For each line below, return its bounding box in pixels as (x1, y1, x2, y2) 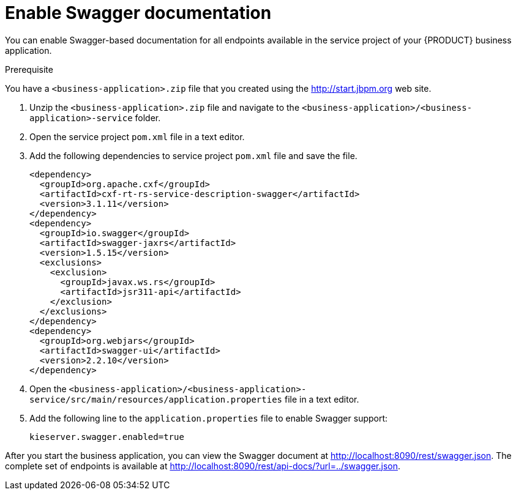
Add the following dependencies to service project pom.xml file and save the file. (29, 150, 357, 161)
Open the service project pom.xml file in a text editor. (29, 131, 245, 142)
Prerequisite (5, 64, 53, 75)
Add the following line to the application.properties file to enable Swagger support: (29, 412, 388, 423)
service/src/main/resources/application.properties (29, 394, 283, 404)
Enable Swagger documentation (5, 2, 272, 23)
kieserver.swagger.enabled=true (29, 431, 184, 442)
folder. (135, 112, 161, 123)
